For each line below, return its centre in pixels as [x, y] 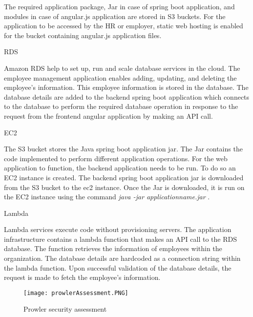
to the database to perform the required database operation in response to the [121, 106]
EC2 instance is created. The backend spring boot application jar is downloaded [124, 177]
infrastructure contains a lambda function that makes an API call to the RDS [120, 239]
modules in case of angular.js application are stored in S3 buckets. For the [115, 16]
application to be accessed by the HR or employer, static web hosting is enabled [124, 26]
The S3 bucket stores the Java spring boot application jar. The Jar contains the [123, 149]
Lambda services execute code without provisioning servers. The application [118, 229]
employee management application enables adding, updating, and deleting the [120, 77]
